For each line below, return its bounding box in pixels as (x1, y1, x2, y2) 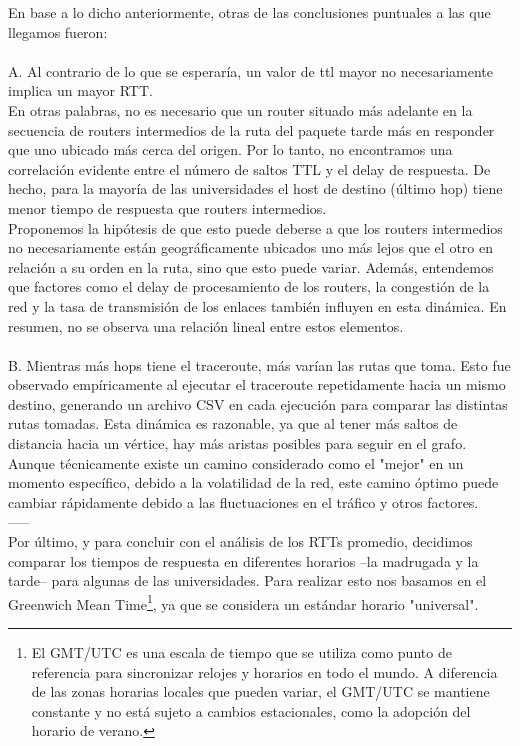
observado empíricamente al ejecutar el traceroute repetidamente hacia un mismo (8, 374, 506, 395)
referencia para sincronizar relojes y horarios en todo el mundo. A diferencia (31, 661, 498, 682)
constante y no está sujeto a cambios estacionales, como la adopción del (31, 700, 471, 721)
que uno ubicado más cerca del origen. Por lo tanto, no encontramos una (8, 139, 453, 160)
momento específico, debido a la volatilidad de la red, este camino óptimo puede (8, 472, 499, 493)
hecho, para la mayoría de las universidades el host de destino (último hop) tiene (8, 178, 503, 199)
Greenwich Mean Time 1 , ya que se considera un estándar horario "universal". (8, 590, 479, 614)
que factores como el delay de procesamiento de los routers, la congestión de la (8, 276, 490, 297)
